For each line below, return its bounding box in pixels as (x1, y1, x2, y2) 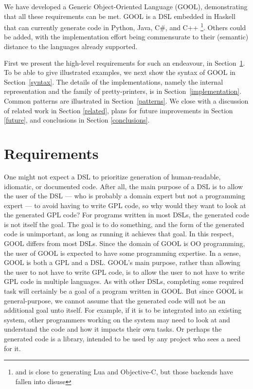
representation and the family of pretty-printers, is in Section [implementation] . (4, 86, 242, 96)
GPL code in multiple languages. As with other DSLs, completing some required (4, 276, 244, 286)
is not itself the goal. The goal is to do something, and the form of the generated (4, 219, 244, 229)
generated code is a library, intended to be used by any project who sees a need (4, 334, 241, 343)
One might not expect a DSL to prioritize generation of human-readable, (4, 171, 221, 181)
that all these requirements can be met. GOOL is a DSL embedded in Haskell (4, 11, 235, 21)
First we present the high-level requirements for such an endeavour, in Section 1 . (4, 57, 245, 68)
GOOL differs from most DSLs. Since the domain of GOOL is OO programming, (4, 238, 245, 248)
